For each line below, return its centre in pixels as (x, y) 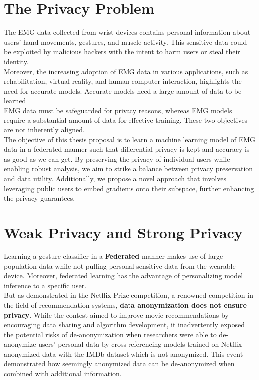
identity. (16, 61)
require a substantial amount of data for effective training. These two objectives (126, 120)
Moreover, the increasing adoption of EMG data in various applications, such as (126, 71)
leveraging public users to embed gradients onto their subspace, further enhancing (129, 188)
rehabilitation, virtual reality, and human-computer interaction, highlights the (123, 81)
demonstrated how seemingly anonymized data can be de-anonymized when (119, 363)
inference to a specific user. (45, 285)
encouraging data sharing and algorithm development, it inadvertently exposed (124, 324)
